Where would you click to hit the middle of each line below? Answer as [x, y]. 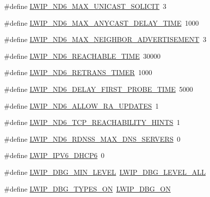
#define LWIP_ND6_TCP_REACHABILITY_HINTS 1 [92, 122]
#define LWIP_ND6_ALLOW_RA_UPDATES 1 [82, 105]
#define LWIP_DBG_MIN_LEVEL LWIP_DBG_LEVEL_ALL [105, 172]
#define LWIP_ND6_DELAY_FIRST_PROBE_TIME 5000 [99, 89]
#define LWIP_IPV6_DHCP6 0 [54, 155]
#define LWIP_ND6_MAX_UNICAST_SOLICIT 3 [85, 6]
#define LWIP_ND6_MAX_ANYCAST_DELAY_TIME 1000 [102, 22]
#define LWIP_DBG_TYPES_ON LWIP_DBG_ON [87, 188]
